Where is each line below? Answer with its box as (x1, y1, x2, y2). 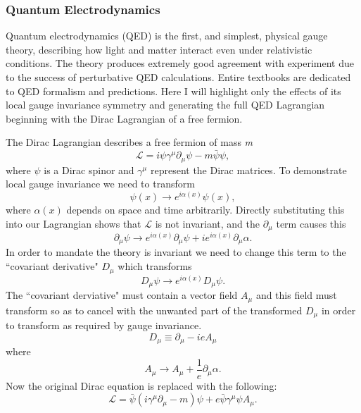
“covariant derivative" (6, 259, 99, 273)
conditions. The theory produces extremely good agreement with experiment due (6, 56, 355, 70)
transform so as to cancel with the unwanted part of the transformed (6, 302, 303, 317)
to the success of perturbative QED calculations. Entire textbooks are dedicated (6, 70, 351, 84)
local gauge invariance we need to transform (6, 176, 195, 191)
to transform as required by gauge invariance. (6, 317, 202, 332)
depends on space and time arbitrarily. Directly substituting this (66, 202, 345, 216)
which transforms (118, 259, 192, 273)
